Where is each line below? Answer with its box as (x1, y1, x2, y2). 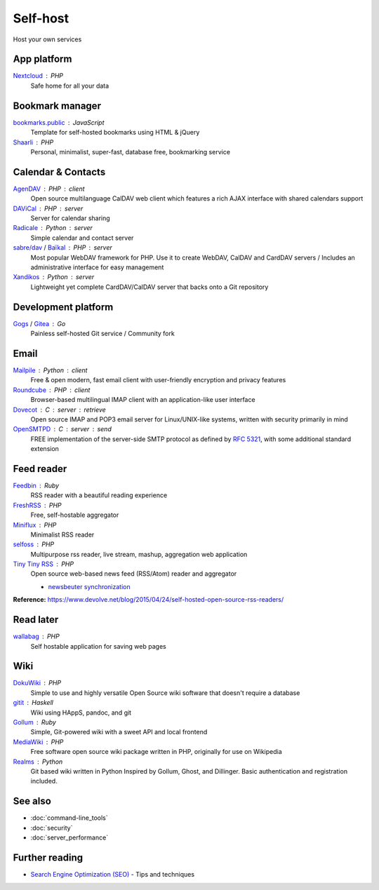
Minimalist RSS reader (30, 530, 95, 539)
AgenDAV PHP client (13, 184, 85, 193)
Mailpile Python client (13, 365, 88, 375)
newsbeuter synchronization (48, 582, 131, 591)
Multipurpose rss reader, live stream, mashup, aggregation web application (30, 550, 248, 558)
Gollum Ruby (13, 718, 56, 727)
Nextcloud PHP (13, 72, 63, 80)
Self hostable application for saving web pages (30, 642, 166, 650)
